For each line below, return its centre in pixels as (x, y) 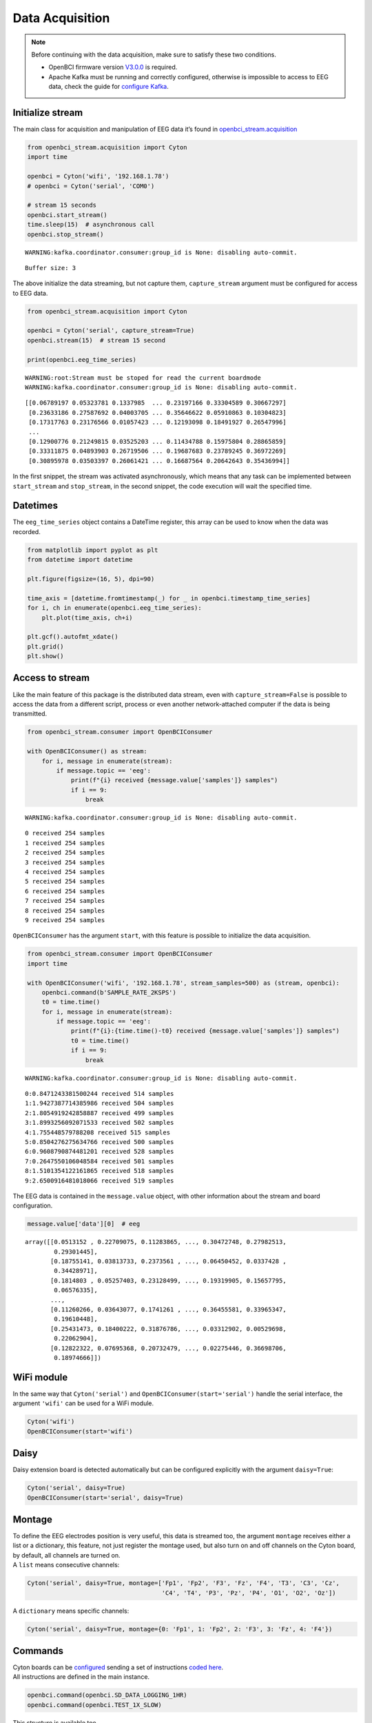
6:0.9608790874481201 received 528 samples (100, 1152)
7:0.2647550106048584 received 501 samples (100, 1161)
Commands (38, 1651)
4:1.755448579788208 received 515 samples (98, 1132)
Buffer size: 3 (51, 268)
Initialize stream (48, 113)
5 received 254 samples (65, 881)
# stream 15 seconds (62, 205)
